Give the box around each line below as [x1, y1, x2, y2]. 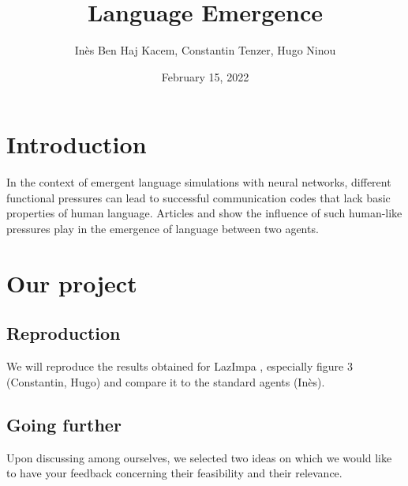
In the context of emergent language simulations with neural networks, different [6, 174, 391, 190]
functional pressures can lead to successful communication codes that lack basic [6, 189, 391, 205]
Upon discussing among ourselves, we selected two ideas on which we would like [6, 449, 392, 465]
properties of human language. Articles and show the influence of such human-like [6, 205, 402, 221]
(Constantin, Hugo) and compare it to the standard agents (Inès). [6, 373, 325, 390]
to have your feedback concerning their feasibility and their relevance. [6, 465, 342, 481]
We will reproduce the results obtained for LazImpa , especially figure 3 [6, 358, 353, 375]
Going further [6, 412, 122, 436]
